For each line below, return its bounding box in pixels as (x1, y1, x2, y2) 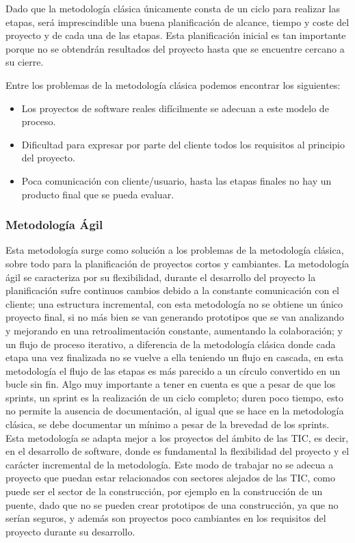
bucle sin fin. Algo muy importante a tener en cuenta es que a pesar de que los (5, 377, 336, 391)
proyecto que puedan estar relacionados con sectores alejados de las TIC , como (5, 471, 336, 485)
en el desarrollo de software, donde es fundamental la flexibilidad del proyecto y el (5, 444, 350, 458)
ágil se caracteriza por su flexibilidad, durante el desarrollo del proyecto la (5, 269, 316, 284)
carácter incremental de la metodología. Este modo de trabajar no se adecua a (5, 457, 334, 471)
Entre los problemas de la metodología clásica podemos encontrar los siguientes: (5, 77, 341, 92)
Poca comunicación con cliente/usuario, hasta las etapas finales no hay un (21, 173, 332, 187)
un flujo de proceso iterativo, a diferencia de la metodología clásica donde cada (5, 336, 336, 351)
